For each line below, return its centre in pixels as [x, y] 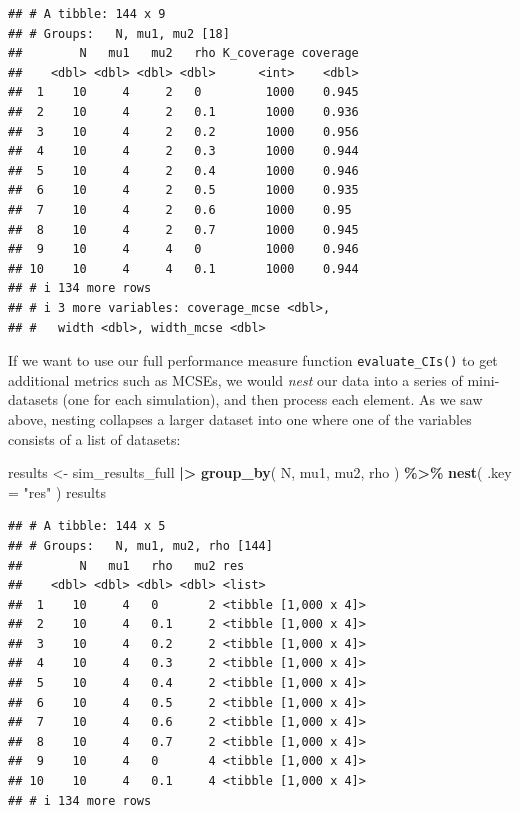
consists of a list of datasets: [94, 438]
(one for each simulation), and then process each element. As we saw [272, 399]
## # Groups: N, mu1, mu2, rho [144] [140, 545]
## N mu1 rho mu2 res [126, 565]
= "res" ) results [57, 491]
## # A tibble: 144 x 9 [87, 14]
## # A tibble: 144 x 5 [87, 526]
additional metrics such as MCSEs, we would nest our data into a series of [235, 379]
